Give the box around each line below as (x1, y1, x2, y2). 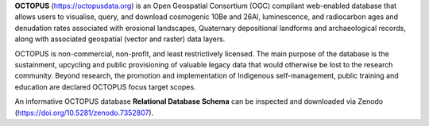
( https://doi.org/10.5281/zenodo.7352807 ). (14, 108, 154, 117)
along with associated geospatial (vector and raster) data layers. (14, 34, 226, 44)
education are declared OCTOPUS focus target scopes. (14, 82, 196, 91)
